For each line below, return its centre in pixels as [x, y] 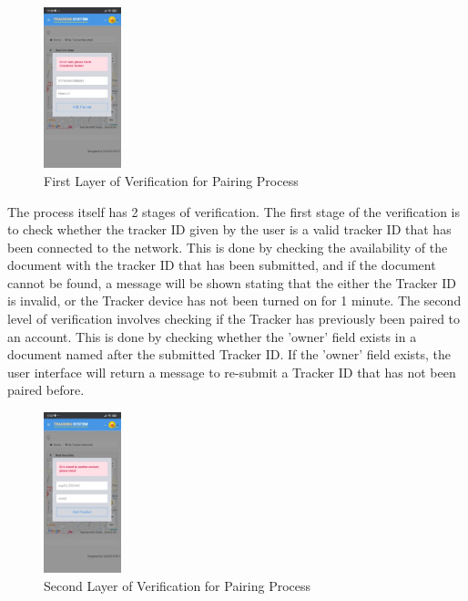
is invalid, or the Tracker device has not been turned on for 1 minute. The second [234, 300]
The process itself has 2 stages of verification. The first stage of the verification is [234, 211]
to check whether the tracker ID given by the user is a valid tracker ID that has [229, 229]
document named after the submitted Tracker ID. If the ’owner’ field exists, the [229, 354]
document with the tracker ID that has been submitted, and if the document [222, 265]
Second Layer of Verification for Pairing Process [178, 585]
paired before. [46, 390]
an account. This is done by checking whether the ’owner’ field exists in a [212, 336]
